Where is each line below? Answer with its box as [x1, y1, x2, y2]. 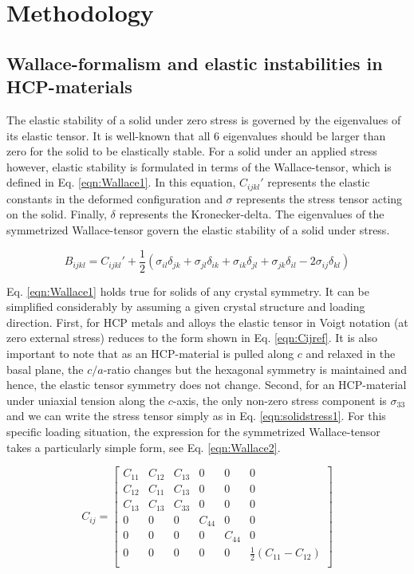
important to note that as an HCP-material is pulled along [6, 345, 294, 362]
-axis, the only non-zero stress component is [172, 391, 387, 408]
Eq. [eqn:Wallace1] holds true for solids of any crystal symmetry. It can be [6, 282, 369, 299]
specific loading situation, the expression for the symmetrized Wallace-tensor [6, 423, 380, 439]
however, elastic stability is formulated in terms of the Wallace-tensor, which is [6, 158, 392, 175]
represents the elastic [267, 174, 370, 191]
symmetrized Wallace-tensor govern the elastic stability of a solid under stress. [6, 221, 390, 238]
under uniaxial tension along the [6, 391, 165, 408]
